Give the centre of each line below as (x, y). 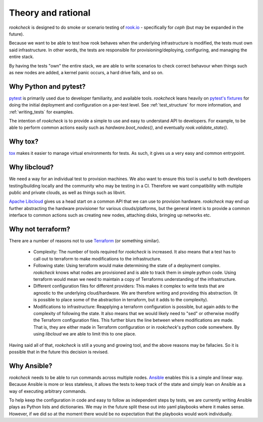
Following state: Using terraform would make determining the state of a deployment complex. (127, 266)
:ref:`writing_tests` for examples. (41, 112)
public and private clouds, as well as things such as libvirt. (67, 192)
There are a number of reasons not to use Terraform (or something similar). (85, 241)
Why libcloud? (31, 167)
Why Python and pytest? (47, 86)
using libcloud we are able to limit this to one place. (85, 334)
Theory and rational (50, 13)
